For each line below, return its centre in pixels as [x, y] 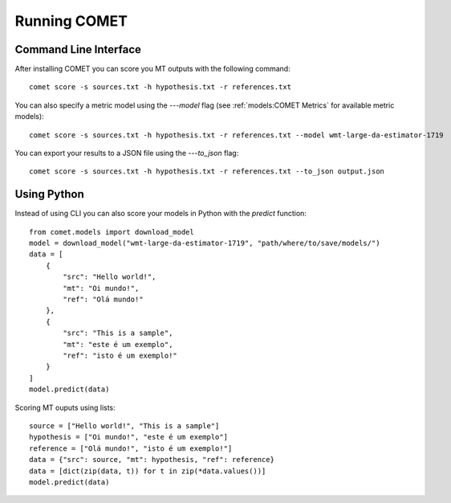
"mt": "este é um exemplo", [118, 344]
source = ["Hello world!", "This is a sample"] [124, 425]
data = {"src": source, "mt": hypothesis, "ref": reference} [152, 460]
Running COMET [71, 21]
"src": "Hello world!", [110, 277]
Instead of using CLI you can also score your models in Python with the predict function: [160, 214]
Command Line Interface [78, 49]
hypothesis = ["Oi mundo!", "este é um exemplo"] [129, 437]
